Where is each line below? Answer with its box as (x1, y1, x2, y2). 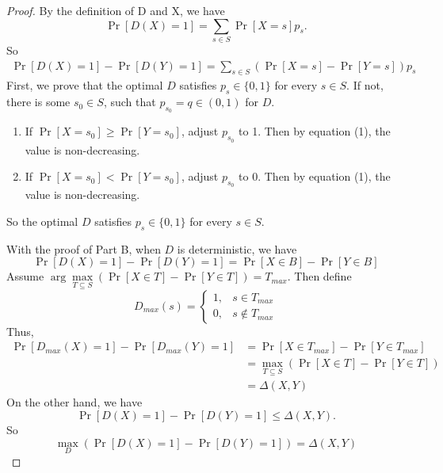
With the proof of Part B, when (6, 240, 161, 257)
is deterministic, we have (177, 240, 297, 257)
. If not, (346, 77, 384, 93)
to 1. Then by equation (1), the (239, 123, 391, 139)
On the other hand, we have (6, 394, 143, 410)
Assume (6, 268, 44, 284)
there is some (6, 93, 71, 110)
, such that (103, 93, 156, 110)
